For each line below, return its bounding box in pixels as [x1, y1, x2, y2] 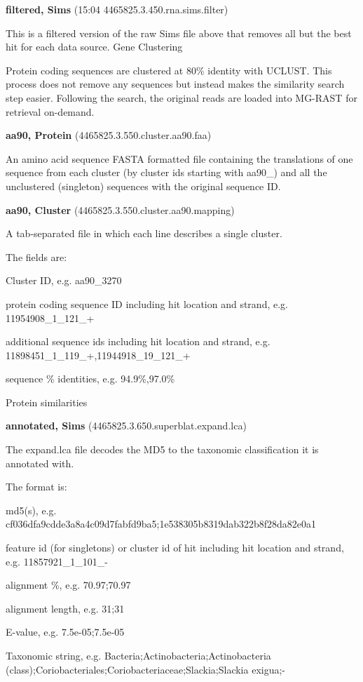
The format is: [6, 479, 67, 494]
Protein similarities [6, 394, 88, 409]
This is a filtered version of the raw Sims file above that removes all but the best [6, 25, 352, 40]
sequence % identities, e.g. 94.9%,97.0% [6, 371, 175, 386]
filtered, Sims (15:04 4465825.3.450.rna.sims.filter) [6, 2, 228, 16]
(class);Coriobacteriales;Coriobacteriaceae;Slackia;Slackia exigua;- [6, 662, 285, 676]
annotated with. [6, 455, 74, 470]
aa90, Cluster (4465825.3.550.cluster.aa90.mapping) [6, 202, 235, 217]
